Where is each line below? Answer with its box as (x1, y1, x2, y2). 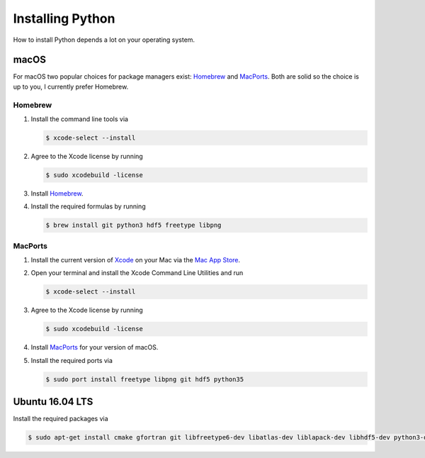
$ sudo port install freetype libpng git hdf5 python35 (45, 375, 244, 383)
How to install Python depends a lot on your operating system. (13, 35, 195, 44)
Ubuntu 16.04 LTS (13, 396, 93, 408)
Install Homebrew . (30, 189, 84, 198)
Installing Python (13, 11, 115, 26)
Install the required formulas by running (30, 202, 146, 211)
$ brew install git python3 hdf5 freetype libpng (45, 221, 222, 230)
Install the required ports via (30, 356, 113, 364)
